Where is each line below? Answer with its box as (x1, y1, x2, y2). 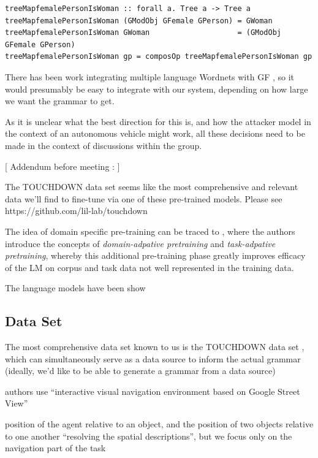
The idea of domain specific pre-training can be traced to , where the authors (5, 224, 295, 237)
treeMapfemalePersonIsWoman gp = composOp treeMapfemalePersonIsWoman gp (5, 52, 312, 61)
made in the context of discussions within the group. (5, 139, 202, 151)
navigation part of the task (5, 441, 106, 454)
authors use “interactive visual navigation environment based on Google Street (5, 384, 300, 397)
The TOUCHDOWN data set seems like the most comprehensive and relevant (5, 180, 298, 193)
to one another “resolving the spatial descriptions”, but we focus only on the (5, 429, 292, 442)
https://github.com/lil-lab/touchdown (5, 204, 148, 217)
